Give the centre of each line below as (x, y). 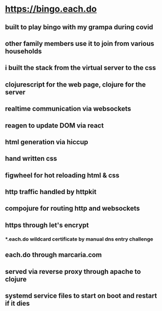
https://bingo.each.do (51, 9)
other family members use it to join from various (80, 43)
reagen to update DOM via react (54, 125)
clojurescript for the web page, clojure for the (76, 84)
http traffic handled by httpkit (51, 192)
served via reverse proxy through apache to (73, 272)
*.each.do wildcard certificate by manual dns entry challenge (79, 239)
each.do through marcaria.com (53, 255)
